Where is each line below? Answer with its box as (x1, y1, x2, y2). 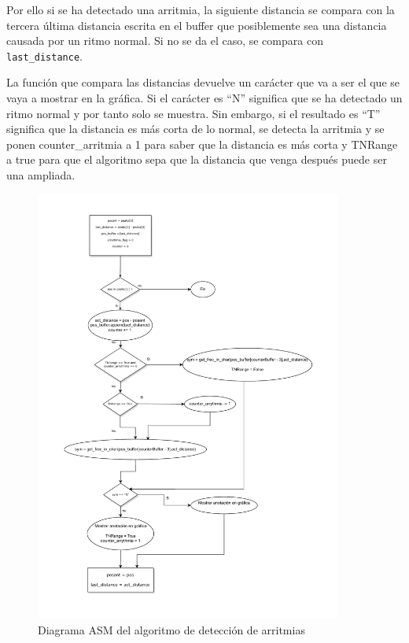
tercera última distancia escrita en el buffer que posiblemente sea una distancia (6, 17, 387, 33)
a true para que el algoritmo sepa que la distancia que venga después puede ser (6, 151, 387, 168)
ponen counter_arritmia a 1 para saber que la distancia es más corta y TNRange (6, 135, 398, 152)
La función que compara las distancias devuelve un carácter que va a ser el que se (6, 74, 400, 91)
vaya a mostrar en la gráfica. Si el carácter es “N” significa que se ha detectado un (6, 90, 403, 106)
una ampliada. (6, 167, 76, 183)
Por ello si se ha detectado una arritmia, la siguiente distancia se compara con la (6, 2, 395, 17)
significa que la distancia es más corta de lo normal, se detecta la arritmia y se (6, 120, 385, 137)
